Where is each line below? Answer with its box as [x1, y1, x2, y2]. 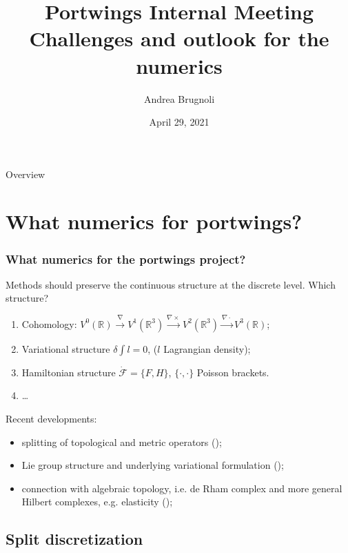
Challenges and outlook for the [29, 24, 329, 52]
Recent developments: [6, 411, 97, 426]
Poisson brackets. [196, 365, 269, 379]
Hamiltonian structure [21, 365, 116, 379]
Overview [6, 166, 45, 181]
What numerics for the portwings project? [6, 250, 246, 267]
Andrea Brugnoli [143, 91, 215, 106]
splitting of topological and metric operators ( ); [21, 434, 222, 449]
